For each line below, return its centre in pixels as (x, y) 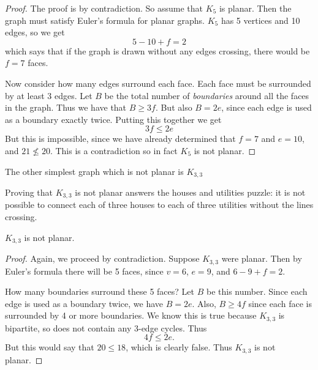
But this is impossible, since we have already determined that (120, 139)
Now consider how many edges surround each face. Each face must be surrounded (158, 83)
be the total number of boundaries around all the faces (207, 95)
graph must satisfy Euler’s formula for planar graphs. (105, 20)
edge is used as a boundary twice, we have (84, 303)
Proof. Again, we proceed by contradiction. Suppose (102, 258)
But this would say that (50, 347)
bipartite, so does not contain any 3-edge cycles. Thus (106, 327)
